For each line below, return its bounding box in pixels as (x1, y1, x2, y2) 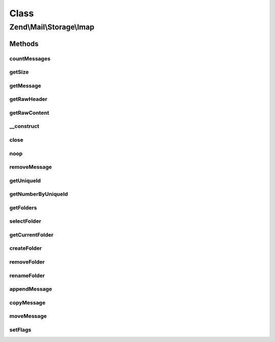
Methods (9, 39, 39, 48)
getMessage (9, 82, 42, 89)
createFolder (9, 245, 42, 252)
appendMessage (9, 285, 52, 293)
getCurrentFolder (9, 231, 53, 238)
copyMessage (9, 299, 46, 306)
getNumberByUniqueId (9, 191, 68, 198)
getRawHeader (9, 96, 48, 103)
